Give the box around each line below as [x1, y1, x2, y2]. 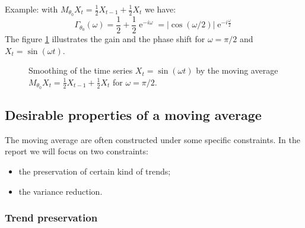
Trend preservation [5, 210, 98, 225]
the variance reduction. [18, 185, 103, 197]
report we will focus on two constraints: [5, 145, 148, 157]
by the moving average [196, 64, 278, 77]
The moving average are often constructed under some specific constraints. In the [5, 133, 300, 145]
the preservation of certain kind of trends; [18, 164, 171, 177]
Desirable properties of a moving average [5, 105, 262, 123]
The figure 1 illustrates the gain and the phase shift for [5, 32, 205, 45]
